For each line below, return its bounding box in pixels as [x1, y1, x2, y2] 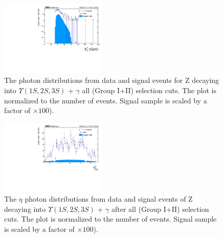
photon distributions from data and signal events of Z [25, 193, 193, 204]
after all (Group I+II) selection [111, 203, 209, 214]
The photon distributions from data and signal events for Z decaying [4, 75, 219, 85]
